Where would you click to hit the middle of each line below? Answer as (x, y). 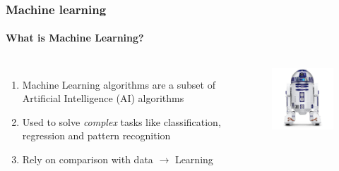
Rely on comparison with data (88, 159)
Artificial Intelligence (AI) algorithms (103, 98)
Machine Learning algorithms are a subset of (119, 84)
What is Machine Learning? (75, 38)
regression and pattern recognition (96, 135)
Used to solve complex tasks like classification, (121, 121)
